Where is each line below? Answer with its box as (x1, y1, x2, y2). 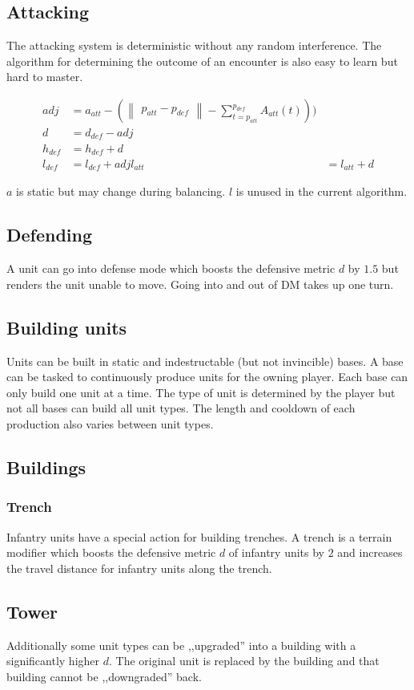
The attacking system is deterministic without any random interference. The (6, 37, 382, 54)
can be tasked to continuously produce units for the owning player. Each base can (6, 368, 408, 385)
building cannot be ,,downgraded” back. (6, 668, 202, 684)
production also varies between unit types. (6, 416, 214, 432)
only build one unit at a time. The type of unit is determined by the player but (6, 384, 396, 400)
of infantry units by (228, 544, 325, 561)
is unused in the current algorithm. (235, 183, 408, 200)
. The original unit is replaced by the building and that (108, 652, 380, 669)
